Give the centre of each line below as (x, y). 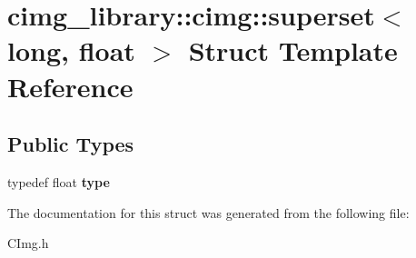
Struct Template (293, 50)
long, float (71, 50)
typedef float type (59, 181)
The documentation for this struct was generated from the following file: (208, 212)
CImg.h (28, 243)
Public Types (71, 144)
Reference (70, 86)
